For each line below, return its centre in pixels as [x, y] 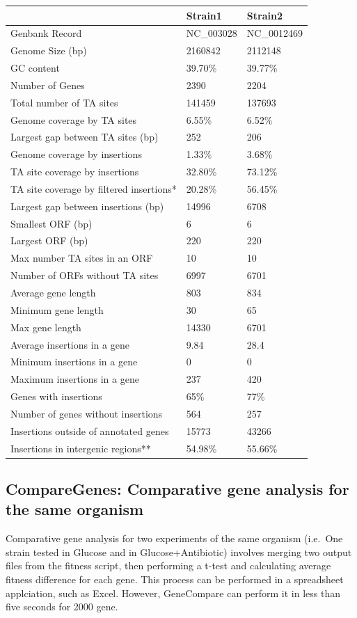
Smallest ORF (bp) [51, 223]
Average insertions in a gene [70, 344]
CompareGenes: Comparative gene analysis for [177, 489]
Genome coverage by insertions [76, 154]
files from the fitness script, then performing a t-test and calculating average [168, 565]
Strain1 [204, 15]
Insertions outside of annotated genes [90, 430]
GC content [35, 68]
